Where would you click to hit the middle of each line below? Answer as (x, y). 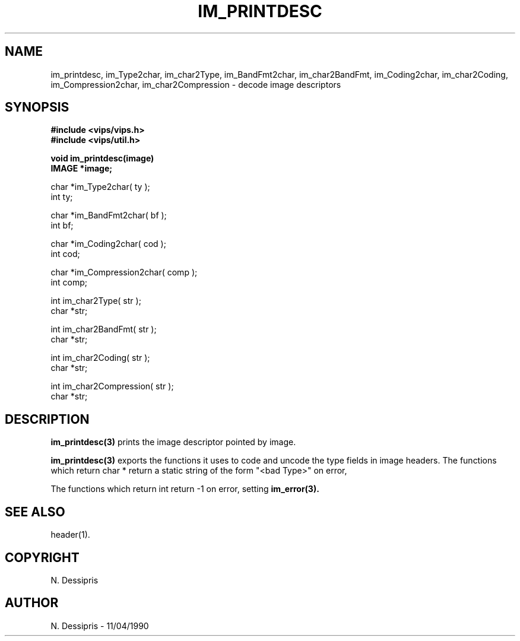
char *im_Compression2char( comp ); (124, 272)
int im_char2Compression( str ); (112, 386)
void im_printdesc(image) (102, 158)
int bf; (62, 226)
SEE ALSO (35, 512)
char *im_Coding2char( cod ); (108, 244)
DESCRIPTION (47, 419)
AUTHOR (32, 603)
